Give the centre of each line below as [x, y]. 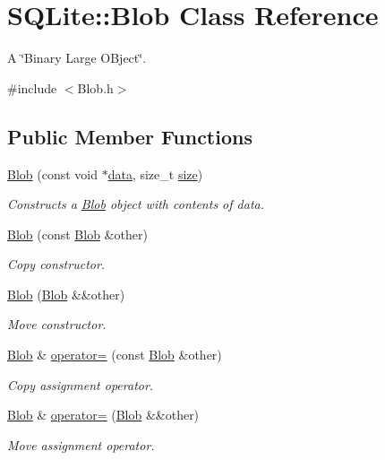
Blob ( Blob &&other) [66, 294]
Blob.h [95, 87]
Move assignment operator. [81, 444]
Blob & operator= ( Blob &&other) [103, 415]
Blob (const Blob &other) [77, 234]
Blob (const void [53, 174]
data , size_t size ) [155, 174]
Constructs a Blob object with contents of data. [136, 204]
